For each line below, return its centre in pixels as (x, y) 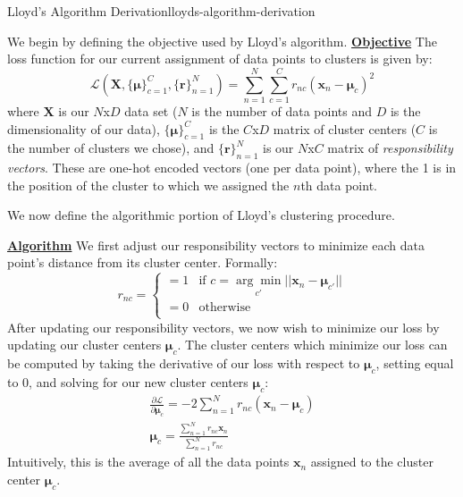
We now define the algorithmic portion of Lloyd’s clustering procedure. (201, 215)
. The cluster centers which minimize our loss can (312, 345)
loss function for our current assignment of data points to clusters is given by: (220, 59)
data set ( (151, 110)
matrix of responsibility (390, 148)
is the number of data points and (282, 110)
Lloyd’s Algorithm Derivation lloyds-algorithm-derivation (161, 11)
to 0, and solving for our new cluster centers (128, 382)
